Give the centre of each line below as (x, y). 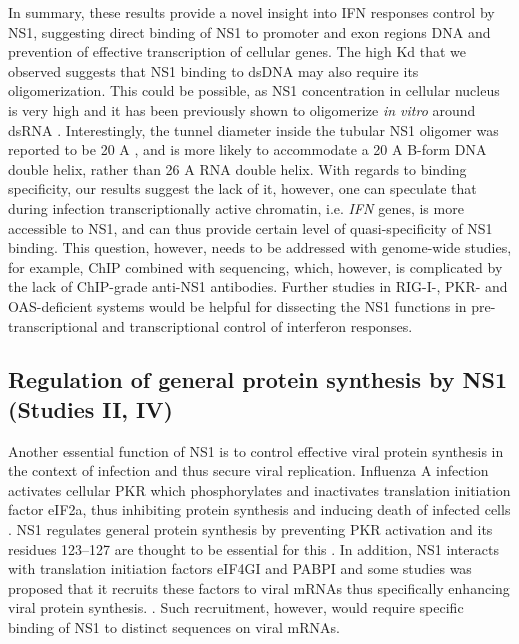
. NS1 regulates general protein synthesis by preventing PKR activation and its (250, 529)
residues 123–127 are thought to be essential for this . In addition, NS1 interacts (254, 548)
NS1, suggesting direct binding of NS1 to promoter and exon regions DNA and (249, 31)
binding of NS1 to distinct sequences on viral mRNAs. (174, 627)
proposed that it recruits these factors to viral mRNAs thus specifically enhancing (259, 587)
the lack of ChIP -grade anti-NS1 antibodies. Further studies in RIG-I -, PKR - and (258, 286)
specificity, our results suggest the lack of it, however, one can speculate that (242, 188)
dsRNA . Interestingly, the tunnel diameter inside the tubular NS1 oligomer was (253, 129)
